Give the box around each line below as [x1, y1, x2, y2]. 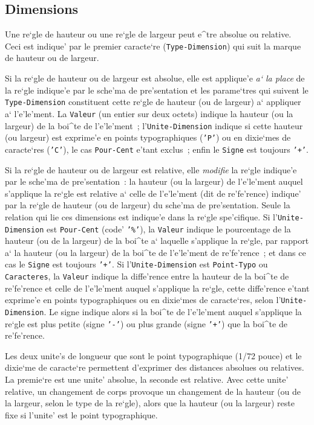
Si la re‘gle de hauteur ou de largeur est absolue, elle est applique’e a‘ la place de [5, 72, 305, 85]
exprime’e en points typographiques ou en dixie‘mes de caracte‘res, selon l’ [5, 293, 281, 306]
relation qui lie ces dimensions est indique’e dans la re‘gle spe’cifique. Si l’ [5, 210, 278, 223]
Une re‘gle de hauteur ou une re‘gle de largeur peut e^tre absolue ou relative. [5, 28, 292, 40]
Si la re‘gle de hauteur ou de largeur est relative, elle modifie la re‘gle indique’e [5, 163, 297, 176]
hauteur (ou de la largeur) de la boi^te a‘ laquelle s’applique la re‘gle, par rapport [5, 234, 309, 247]
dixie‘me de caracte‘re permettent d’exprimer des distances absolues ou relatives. [5, 361, 304, 374]
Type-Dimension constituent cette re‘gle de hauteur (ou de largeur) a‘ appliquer [5, 95, 301, 108]
